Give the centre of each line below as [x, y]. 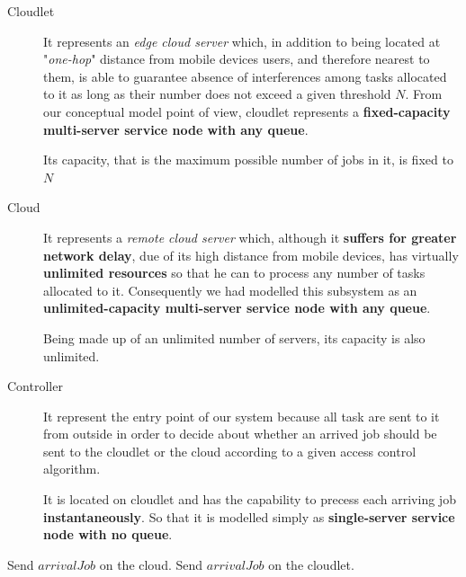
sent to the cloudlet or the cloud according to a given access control [230, 451]
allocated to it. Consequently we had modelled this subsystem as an [230, 290]
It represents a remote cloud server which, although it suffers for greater [250, 237]
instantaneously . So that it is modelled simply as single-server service [249, 516]
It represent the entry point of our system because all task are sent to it [242, 416]
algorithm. [72, 469]
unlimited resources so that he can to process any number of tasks [234, 273]
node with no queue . [108, 534]
